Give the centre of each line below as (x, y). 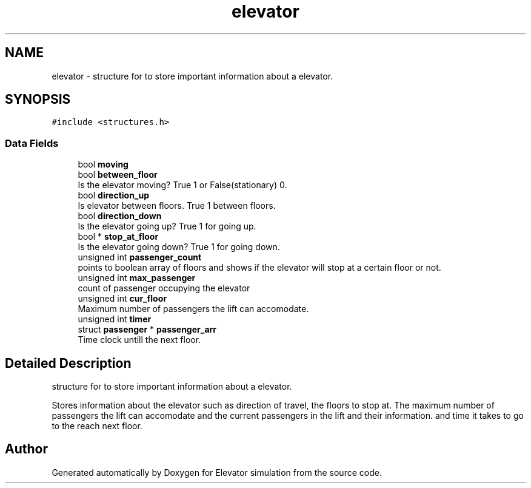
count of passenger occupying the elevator (164, 288)
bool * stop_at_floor (118, 237)
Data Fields (32, 143)
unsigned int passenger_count (140, 257)
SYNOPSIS (38, 100)
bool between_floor (118, 175)
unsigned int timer (115, 319)
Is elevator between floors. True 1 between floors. (177, 206)
